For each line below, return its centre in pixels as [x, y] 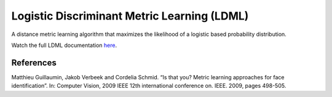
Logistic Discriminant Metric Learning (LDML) [130, 16]
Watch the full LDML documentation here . [64, 45]
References [34, 63]
